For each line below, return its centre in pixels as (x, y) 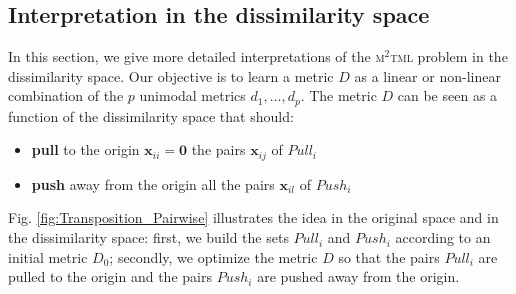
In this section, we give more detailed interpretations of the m (196, 56)
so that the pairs (389, 256)
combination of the (66, 95)
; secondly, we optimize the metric (213, 256)
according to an (443, 237)
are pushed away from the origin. (358, 276)
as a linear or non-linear (427, 75)
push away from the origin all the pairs (153, 183)
